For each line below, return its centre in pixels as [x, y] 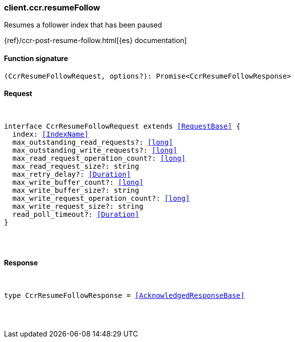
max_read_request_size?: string [76, 166]
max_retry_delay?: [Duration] [71, 174]
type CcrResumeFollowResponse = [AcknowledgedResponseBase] [124, 296]
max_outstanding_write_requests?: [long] [95, 150]
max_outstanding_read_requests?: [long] [93, 142]
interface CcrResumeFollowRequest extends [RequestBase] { [122, 126]
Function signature [36, 58]
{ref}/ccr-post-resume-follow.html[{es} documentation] [95, 41]
